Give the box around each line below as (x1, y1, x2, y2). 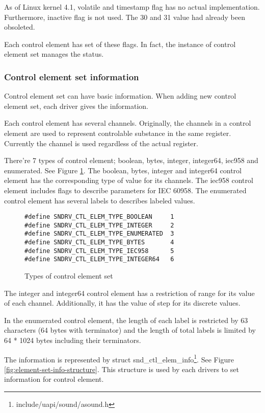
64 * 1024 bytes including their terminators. (4, 335, 141, 346)
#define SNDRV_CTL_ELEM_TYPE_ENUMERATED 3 (24, 230, 174, 238)
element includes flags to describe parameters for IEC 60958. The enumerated (4, 185, 247, 195)
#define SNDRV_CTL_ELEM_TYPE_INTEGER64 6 (24, 256, 174, 263)
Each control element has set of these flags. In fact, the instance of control (4, 38, 236, 49)
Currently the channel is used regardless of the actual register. (4, 137, 198, 148)
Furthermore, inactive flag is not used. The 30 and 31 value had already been (4, 11, 246, 22)
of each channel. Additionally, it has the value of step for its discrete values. (4, 297, 241, 308)
